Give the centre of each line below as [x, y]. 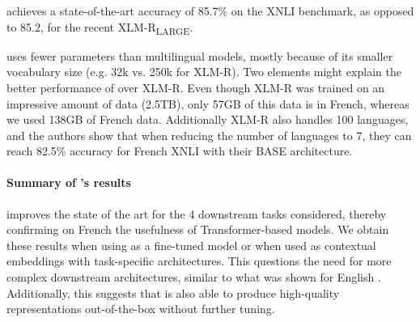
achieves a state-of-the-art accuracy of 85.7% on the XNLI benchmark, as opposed [210, 11]
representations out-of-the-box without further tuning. [141, 309]
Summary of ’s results [69, 182]
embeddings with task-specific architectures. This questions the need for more [199, 261]
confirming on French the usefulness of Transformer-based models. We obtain [198, 229]
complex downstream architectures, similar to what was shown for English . [194, 277]
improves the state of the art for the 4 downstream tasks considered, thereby [197, 213]
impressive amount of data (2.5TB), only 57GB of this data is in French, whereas [208, 103]
